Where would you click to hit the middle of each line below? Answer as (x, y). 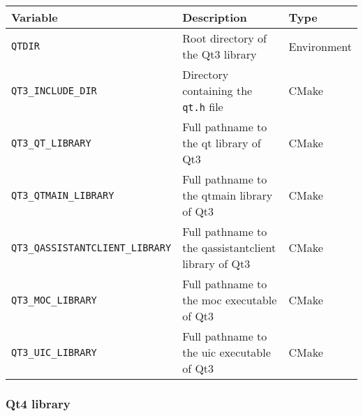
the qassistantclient (229, 247)
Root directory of (224, 38)
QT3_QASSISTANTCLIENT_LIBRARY (91, 247)
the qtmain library (228, 195)
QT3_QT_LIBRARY (51, 143)
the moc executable (230, 300)
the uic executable (227, 352)
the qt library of (222, 143)
